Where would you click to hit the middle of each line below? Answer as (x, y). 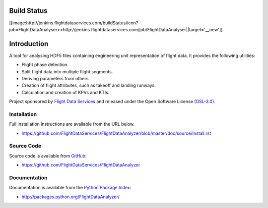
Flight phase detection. (45, 65)
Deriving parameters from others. (56, 78)
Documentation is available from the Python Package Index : (70, 188)
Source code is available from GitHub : (48, 156)
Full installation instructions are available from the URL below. (72, 124)
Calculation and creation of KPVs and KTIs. (66, 92)
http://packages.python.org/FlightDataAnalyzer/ (71, 197)
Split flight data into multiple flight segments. (67, 71)
